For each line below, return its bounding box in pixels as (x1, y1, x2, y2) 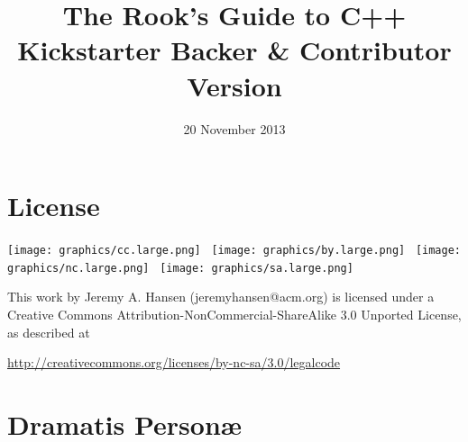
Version (187, 67, 282, 104)
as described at (7, 322, 90, 341)
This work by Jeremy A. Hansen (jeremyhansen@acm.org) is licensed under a (7, 287, 435, 306)
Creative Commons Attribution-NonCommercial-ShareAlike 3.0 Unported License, (7, 304, 462, 323)
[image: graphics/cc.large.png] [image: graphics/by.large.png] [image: (7, 244, 461, 257)
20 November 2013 (183, 119, 286, 138)
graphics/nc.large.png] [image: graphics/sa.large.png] (7, 261, 353, 275)
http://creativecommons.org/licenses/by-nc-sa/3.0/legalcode (7, 353, 341, 372)
